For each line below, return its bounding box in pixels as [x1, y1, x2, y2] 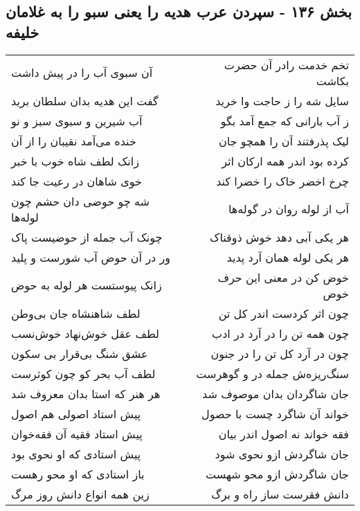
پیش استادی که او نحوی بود [11, 445, 141, 462]
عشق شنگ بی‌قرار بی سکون [11, 345, 148, 361]
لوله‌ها [11, 208, 39, 225]
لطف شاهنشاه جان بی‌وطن [11, 305, 141, 321]
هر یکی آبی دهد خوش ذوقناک [210, 228, 349, 245]
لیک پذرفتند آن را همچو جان [218, 132, 349, 149]
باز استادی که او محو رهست [11, 465, 145, 482]
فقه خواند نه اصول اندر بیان [218, 425, 349, 442]
